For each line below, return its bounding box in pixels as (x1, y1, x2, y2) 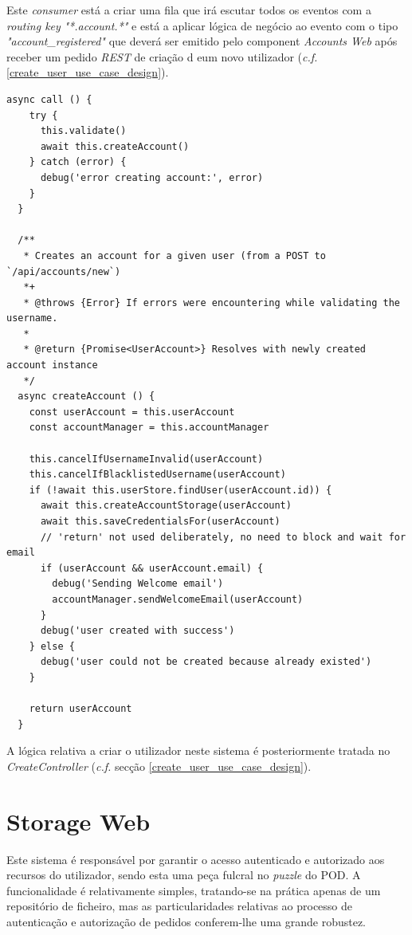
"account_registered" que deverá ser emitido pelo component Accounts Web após (6, 33, 398, 49)
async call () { (6, 93, 92, 105)
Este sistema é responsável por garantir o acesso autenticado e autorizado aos (6, 851, 385, 867)
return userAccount (29, 703, 132, 715)
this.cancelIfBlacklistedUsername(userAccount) (29, 469, 286, 481)
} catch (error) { (29, 156, 127, 168)
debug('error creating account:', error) (40, 171, 264, 183)
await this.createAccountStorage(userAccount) (40, 500, 292, 512)
